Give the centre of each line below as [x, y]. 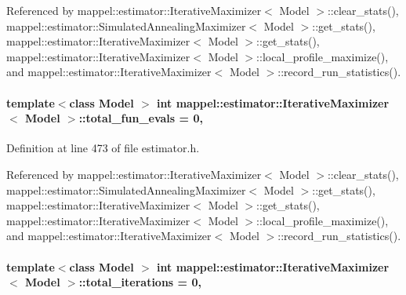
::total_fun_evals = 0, [141, 118]
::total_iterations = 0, [140, 282]
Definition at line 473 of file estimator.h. [103, 148]
